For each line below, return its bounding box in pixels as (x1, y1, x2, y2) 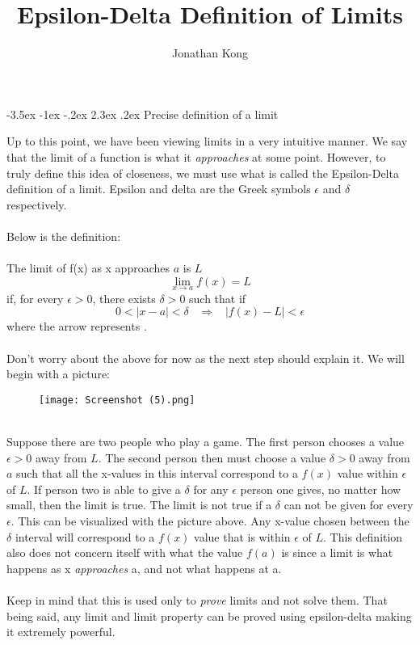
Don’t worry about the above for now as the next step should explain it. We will (6, 349, 405, 366)
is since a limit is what (281, 544, 393, 561)
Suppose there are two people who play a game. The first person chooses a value (6, 433, 405, 450)
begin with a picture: (6, 365, 111, 382)
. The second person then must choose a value (98, 449, 326, 466)
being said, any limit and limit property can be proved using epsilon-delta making (6, 607, 412, 624)
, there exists (92, 289, 156, 306)
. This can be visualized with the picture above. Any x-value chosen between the (10, 512, 409, 529)
